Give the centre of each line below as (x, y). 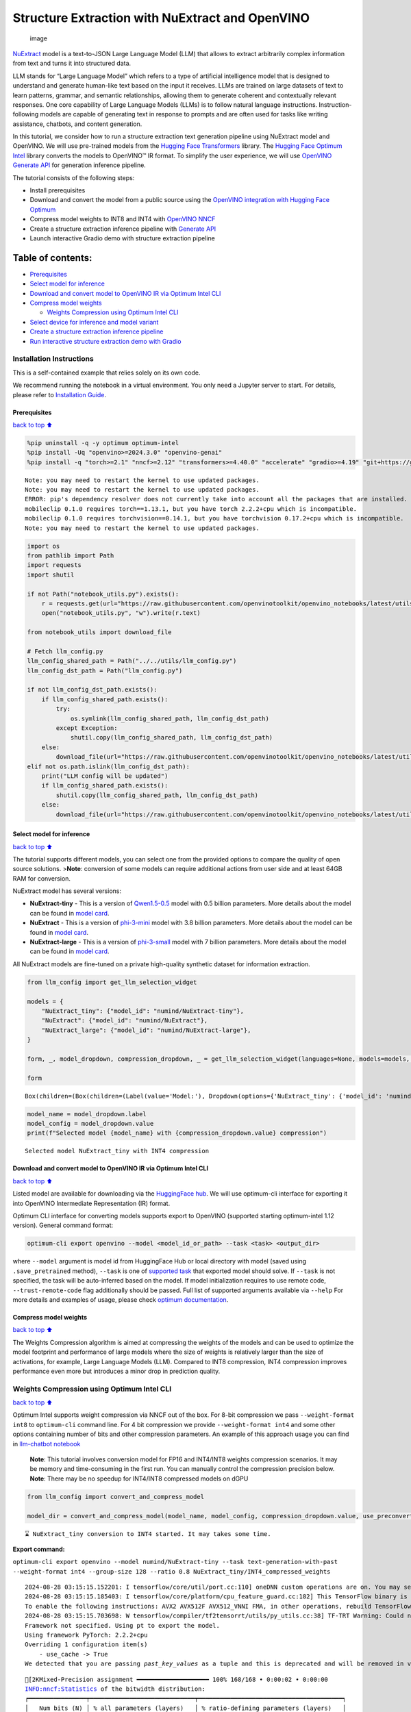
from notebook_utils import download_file (99, 632)
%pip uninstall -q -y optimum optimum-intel (103, 443)
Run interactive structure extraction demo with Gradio (105, 341)
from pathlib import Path (71, 556)
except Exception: (87, 728)
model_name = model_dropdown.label (87, 1114)
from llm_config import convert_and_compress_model (116, 1497)
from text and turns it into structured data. (72, 63)
